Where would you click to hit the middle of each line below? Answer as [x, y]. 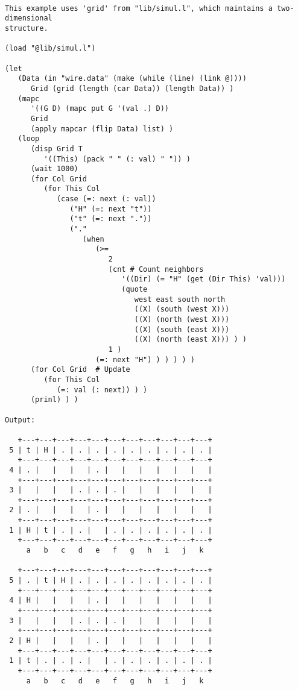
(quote [135, 290]
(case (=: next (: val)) [106, 199]
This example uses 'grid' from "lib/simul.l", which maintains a [139, 8]
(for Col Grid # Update [80, 370]
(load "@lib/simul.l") [50, 49]
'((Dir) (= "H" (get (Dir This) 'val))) [204, 279]
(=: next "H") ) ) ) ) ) [145, 359]
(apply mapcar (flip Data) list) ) [102, 129]
